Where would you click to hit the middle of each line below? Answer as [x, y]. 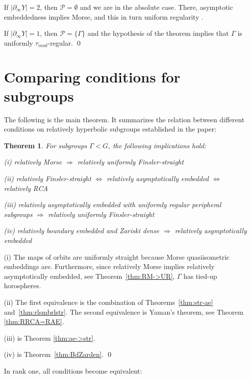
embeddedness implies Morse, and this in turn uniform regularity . [104, 16]
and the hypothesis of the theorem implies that [158, 33]
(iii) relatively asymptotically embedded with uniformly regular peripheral [113, 204]
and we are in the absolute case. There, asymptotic [157, 7]
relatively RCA [26, 188]
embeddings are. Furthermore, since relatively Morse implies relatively [109, 266]
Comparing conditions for [92, 76]
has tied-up [200, 276]
